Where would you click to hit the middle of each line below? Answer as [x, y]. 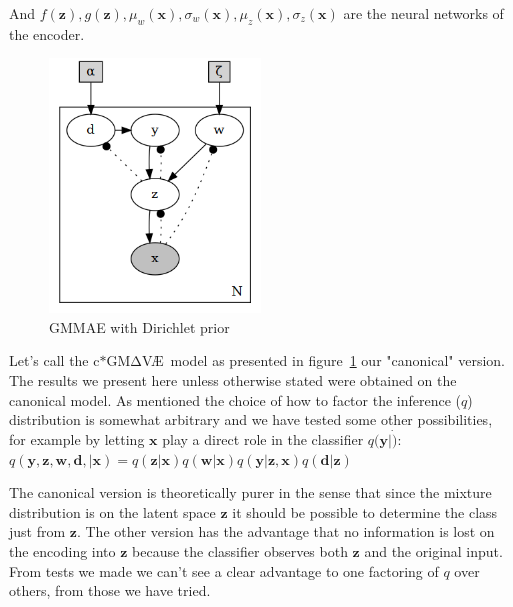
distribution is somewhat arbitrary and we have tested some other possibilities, [251, 419]
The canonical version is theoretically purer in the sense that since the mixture [250, 492]
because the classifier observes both [240, 550]
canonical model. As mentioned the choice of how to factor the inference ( [235, 399]
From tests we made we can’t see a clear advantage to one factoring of [224, 570]
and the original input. [433, 550]
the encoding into [62, 550]
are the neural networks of [423, 13]
